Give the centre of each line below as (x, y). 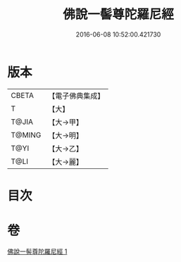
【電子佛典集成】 (76, 96)
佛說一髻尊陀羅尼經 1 (37, 251)
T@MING (26, 135)
